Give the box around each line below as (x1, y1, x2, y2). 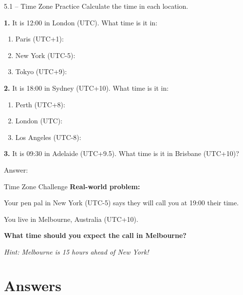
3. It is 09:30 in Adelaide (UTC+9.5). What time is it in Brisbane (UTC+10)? (4, 148, 239, 158)
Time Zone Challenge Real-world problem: (4, 181, 140, 191)
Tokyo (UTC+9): (15, 66, 67, 77)
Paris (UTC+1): (15, 34, 64, 44)
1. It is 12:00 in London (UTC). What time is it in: (4, 17, 158, 27)
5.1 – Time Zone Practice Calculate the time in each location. (4, 1, 188, 11)
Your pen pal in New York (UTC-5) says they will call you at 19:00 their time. (4, 197, 239, 208)
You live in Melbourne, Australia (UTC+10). (4, 214, 138, 224)
